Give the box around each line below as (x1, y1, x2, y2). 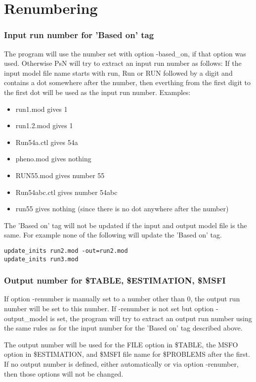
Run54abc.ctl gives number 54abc (15, 187, 118, 197)
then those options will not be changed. (4, 368, 124, 379)
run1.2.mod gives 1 (15, 120, 73, 131)
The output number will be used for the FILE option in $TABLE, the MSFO (4, 339, 238, 349)
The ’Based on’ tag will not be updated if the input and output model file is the (4, 220, 247, 230)
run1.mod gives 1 (15, 103, 68, 114)
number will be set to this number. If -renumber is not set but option (4, 303, 214, 314)
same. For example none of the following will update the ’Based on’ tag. (4, 230, 222, 240)
